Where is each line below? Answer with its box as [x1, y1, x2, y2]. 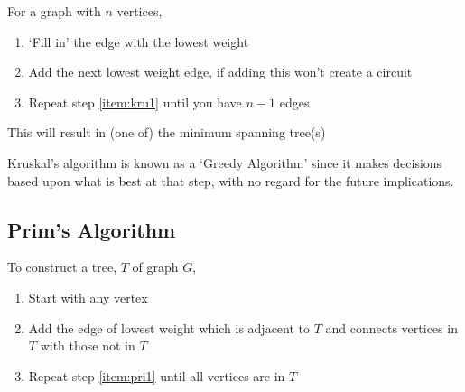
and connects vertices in [325, 318, 458, 337]
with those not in [40, 336, 135, 355]
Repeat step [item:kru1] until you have [28, 92, 242, 111]
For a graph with [7, 2, 101, 20]
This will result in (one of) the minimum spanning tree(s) [7, 123, 326, 142]
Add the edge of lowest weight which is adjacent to [28, 318, 311, 337]
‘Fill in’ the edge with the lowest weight [28, 32, 249, 51]
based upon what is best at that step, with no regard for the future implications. [7, 171, 454, 190]
